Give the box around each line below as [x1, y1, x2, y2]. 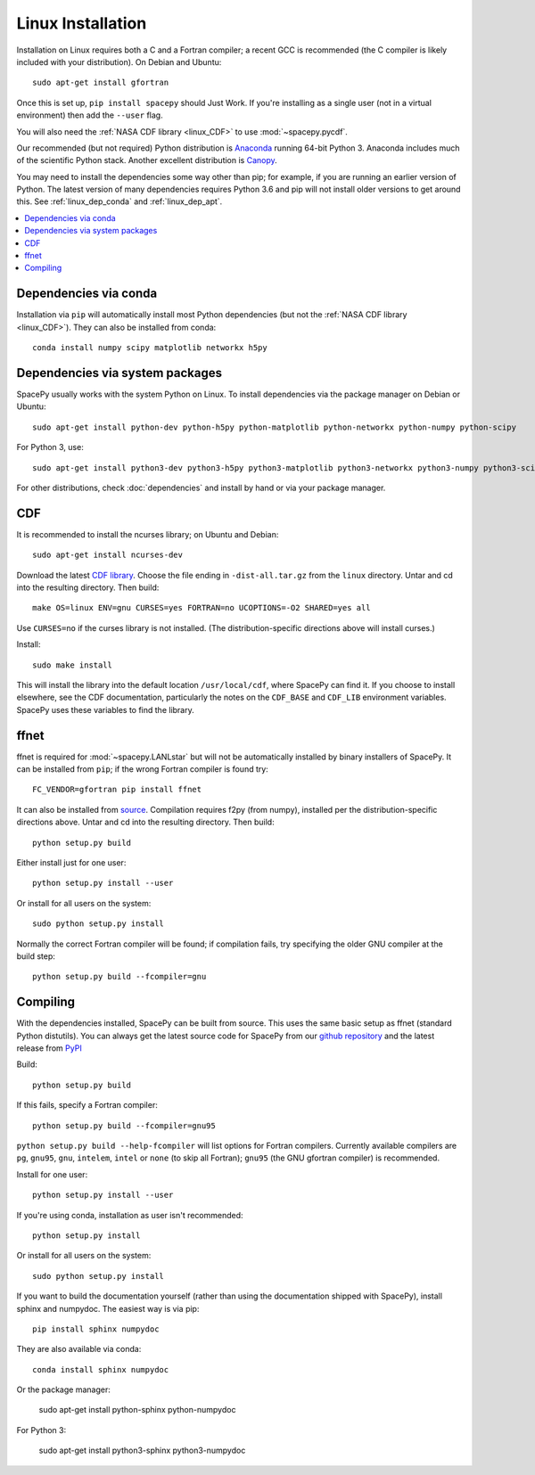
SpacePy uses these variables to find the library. [16, 704, 195, 715]
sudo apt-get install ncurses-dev [32, 550, 183, 561]
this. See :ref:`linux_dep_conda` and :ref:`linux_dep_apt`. [16, 196, 223, 207]
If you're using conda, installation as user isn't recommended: [16, 1209, 244, 1220]
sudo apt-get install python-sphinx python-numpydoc [38, 1405, 236, 1415]
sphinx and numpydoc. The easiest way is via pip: [16, 1303, 200, 1314]
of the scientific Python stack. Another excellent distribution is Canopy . [16, 155, 278, 166]
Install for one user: [16, 1168, 88, 1180]
